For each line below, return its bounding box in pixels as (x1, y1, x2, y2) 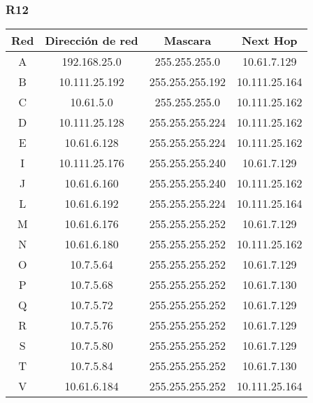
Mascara (163, 32, 212, 49)
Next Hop (241, 32, 298, 49)
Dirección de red (45, 32, 138, 49)
